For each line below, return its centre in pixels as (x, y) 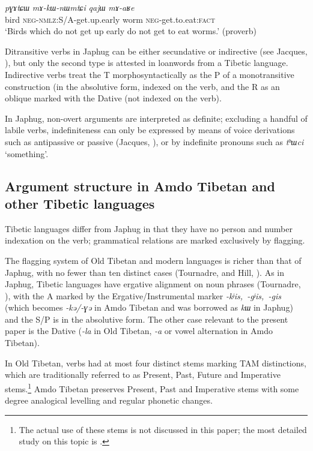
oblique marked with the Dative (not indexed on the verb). (113, 98)
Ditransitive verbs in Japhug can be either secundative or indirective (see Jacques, (156, 51)
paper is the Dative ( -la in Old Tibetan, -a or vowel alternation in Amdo (139, 331)
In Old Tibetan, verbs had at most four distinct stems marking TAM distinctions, (156, 363)
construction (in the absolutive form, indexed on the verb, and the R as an (142, 86)
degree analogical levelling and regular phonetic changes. (109, 400)
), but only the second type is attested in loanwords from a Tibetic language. (147, 63)
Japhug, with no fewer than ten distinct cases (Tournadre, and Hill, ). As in (144, 272)
